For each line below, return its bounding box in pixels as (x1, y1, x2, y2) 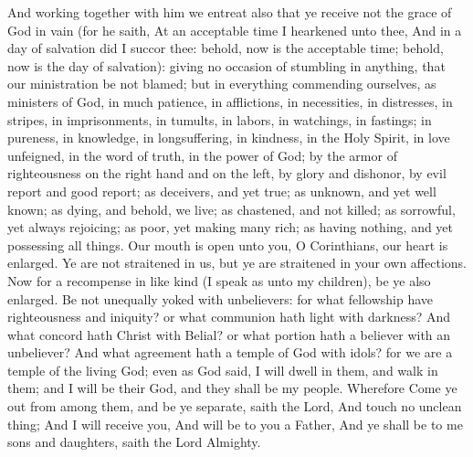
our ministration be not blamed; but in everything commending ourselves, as (7, 74, 436, 93)
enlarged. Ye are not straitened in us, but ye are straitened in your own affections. (7, 253, 467, 272)
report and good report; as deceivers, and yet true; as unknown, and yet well (7, 181, 436, 200)
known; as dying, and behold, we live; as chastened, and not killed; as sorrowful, (7, 199, 456, 218)
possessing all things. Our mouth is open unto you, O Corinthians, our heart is (7, 235, 448, 254)
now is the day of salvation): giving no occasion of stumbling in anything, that (7, 56, 446, 75)
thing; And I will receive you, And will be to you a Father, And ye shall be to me (7, 414, 463, 433)
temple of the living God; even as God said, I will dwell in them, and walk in (7, 360, 438, 379)
